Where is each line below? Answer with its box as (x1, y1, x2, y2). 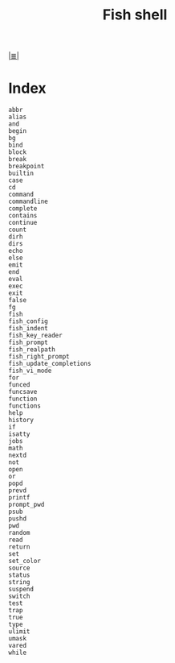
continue (8, 219, 38, 227)
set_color (8, 557, 42, 566)
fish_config (8, 317, 48, 325)
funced (8, 381, 31, 389)
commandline (8, 197, 48, 206)
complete (8, 205, 38, 213)
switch (8, 592, 31, 601)
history (8, 416, 35, 425)
